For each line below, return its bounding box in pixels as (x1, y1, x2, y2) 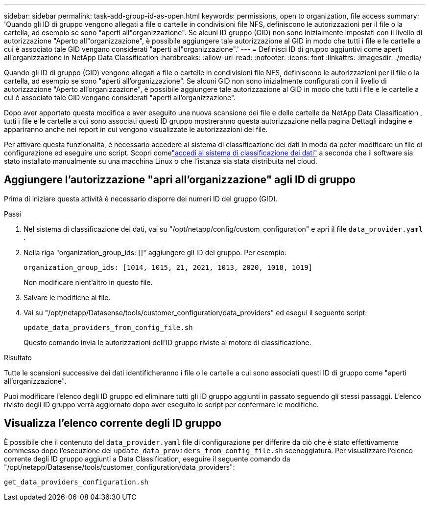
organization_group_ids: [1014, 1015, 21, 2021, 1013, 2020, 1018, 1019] (24, 263, 313, 271)
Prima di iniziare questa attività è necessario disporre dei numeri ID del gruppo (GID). (4, 194, 278, 203)
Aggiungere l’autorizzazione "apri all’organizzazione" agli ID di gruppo (4, 174, 356, 186)
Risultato (4, 353, 32, 362)
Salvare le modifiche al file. (24, 293, 111, 302)
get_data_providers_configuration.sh (4, 478, 149, 486)
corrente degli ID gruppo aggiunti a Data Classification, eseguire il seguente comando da (4, 454, 290, 463)
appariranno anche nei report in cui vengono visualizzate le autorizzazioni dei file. (4, 125, 268, 133)
